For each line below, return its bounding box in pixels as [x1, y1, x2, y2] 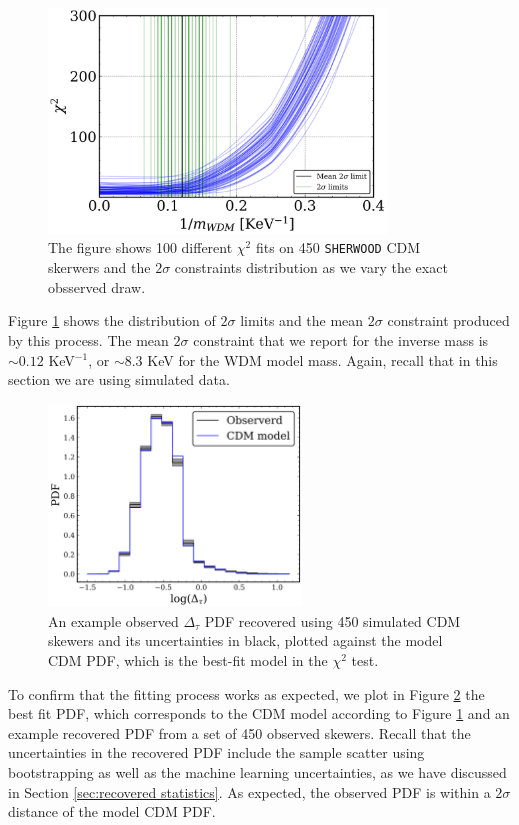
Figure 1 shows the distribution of [8, 310, 216, 331]
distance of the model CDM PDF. [8, 801, 216, 822]
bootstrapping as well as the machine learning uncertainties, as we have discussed [8, 761, 507, 782]
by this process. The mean [8, 329, 169, 350]
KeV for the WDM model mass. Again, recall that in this [147, 349, 498, 370]
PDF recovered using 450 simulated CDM [204, 610, 461, 631]
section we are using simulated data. [8, 369, 230, 390]
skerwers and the [48, 257, 151, 278]
